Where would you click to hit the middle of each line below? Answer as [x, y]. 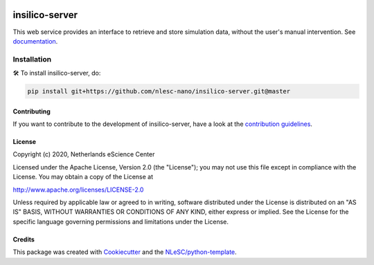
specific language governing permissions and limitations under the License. [121, 221]
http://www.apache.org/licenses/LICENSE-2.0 [78, 190]
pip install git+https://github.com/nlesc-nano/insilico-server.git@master [159, 91]
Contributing [32, 111]
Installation [32, 59]
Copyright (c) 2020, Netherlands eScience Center [84, 154]
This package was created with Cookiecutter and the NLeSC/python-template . [125, 252]
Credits [24, 239]
